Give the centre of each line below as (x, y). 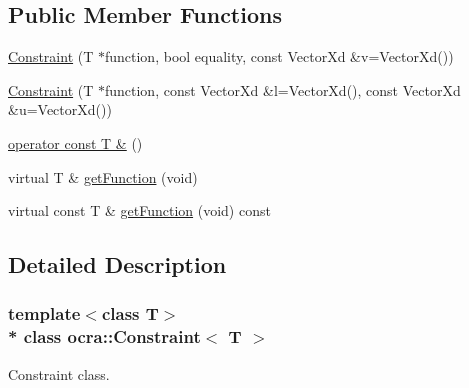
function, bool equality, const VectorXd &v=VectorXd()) (279, 56)
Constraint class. (59, 373)
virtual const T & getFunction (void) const (139, 210)
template (44, 313)
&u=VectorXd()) (60, 109)
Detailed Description (117, 264)
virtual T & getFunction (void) (103, 176)
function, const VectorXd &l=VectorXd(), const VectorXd (282, 89)
